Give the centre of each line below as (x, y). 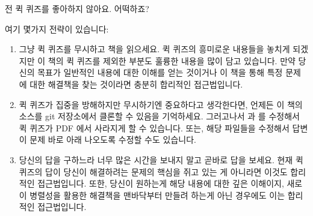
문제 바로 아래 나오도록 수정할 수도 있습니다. (113, 139)
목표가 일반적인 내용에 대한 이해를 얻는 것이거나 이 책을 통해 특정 (160, 72)
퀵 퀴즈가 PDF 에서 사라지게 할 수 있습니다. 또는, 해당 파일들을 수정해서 (154, 127)
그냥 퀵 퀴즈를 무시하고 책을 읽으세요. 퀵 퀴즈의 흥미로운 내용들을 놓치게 (154, 49)
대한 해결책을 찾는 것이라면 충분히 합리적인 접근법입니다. (136, 84)
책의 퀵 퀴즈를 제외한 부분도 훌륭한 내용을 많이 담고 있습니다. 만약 (172, 60)
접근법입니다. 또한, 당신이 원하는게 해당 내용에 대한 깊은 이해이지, (161, 183)
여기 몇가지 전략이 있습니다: (57, 28)
